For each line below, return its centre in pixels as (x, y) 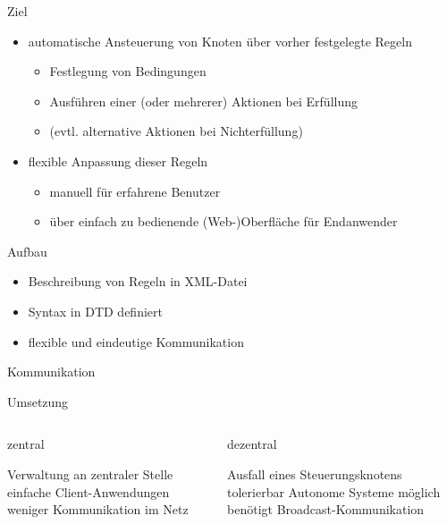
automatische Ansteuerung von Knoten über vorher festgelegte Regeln (220, 41)
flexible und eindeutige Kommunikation (136, 341)
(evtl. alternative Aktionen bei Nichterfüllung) (176, 131)
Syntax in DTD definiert (95, 311)
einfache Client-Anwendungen (89, 491)
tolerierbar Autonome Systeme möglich (334, 491)
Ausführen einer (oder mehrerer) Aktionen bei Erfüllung (203, 101)
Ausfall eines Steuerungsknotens (315, 473)
